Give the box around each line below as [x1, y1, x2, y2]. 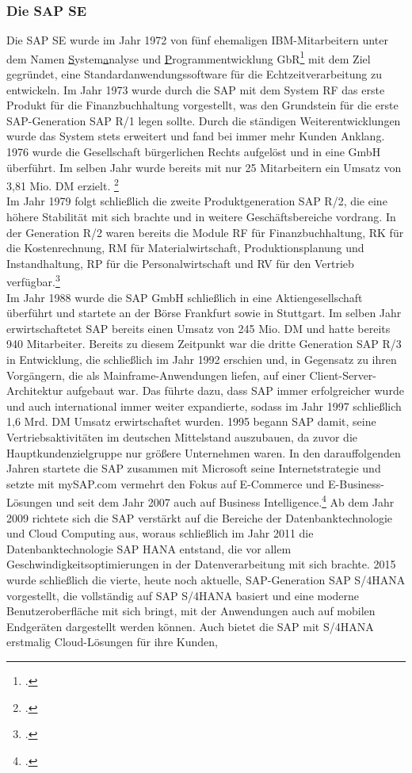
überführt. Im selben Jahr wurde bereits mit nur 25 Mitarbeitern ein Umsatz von [6, 159, 402, 175]
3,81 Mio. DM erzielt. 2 [6, 175, 119, 193]
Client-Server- [309, 366, 377, 383]
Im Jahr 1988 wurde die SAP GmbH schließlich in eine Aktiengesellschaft [6, 289, 363, 305]
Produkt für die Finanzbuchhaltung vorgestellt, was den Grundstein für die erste [6, 97, 399, 113]
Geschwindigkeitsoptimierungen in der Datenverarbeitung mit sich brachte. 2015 [6, 556, 396, 572]
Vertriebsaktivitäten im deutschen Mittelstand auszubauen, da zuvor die [6, 429, 358, 446]
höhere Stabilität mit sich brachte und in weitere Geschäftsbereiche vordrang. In [6, 209, 396, 225]
